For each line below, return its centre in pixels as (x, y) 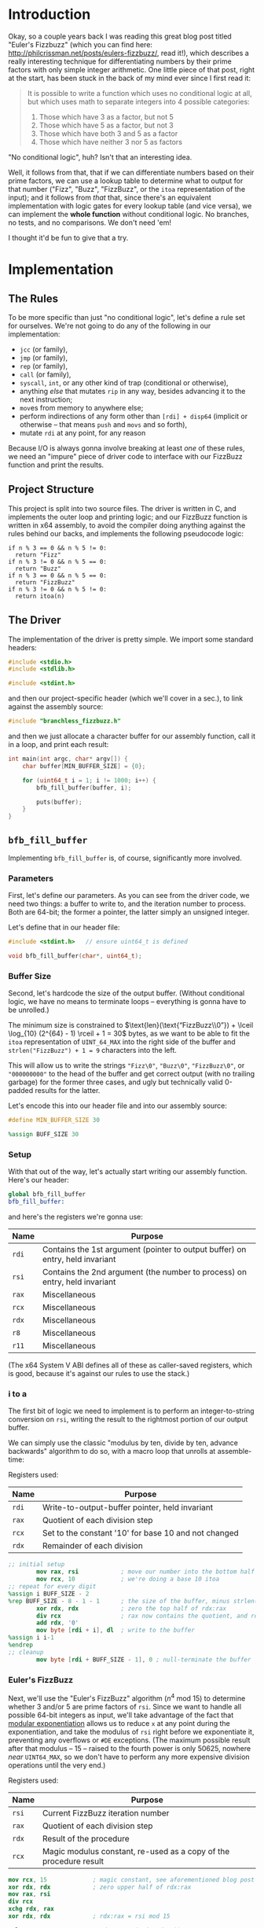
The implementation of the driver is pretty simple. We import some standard (131, 639)
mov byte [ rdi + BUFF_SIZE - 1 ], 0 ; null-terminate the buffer (144, 1659)
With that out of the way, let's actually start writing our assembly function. (128, 1172)
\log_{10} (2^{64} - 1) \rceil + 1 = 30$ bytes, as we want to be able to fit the (129, 1034)
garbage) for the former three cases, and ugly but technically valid (116, 1082)
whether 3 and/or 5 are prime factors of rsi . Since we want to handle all (125, 1706)
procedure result (73, 1861)
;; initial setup (37, 1565)
